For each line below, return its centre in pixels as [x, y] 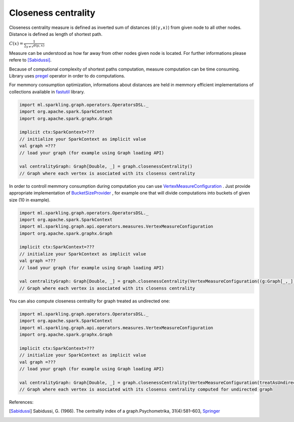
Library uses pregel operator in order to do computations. [67, 76]
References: [21, 402]
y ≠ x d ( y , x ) [35, 46]
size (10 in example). [30, 200]
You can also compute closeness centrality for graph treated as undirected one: [89, 301]
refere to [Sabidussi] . [30, 60]
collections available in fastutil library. [47, 92]
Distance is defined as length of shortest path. [56, 34]
